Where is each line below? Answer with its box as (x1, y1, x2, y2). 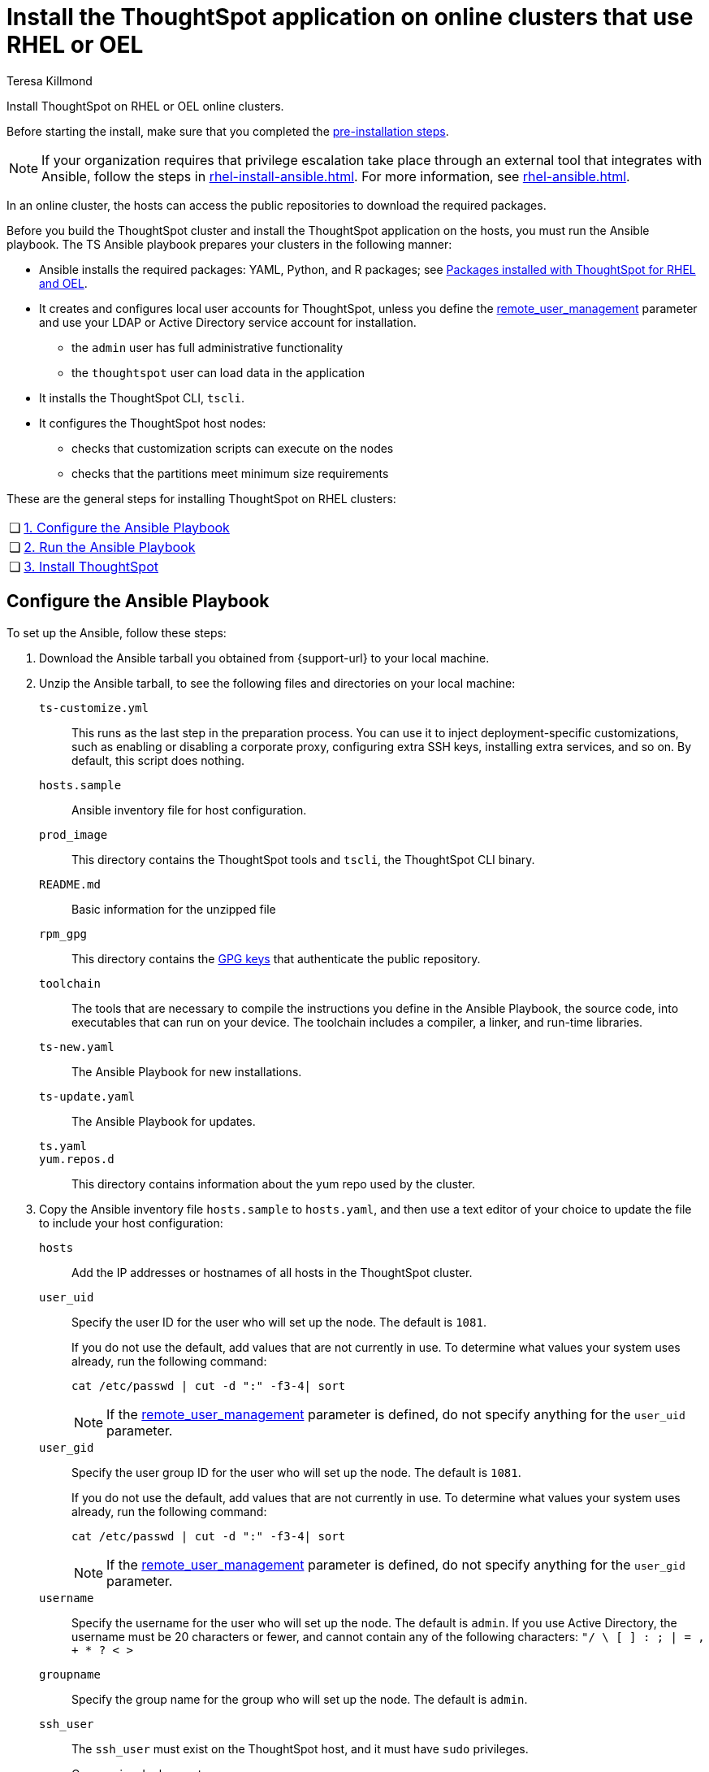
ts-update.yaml (39, 1089, 136, 1103)
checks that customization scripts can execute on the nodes (71, 441, 394, 455)
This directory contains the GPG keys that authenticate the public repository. (71, 951, 481, 966)
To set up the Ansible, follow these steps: (6, 625, 227, 640)
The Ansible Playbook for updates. (71, 1114, 256, 1128)
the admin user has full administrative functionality (71, 340, 343, 354)
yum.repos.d (39, 1152, 115, 1166)
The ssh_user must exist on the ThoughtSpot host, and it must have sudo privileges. (71, 1741, 529, 1756)
